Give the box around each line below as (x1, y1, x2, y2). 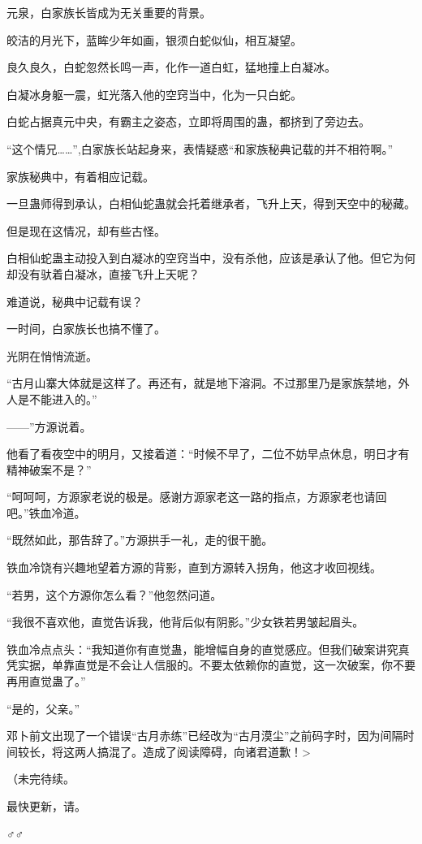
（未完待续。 (6, 770, 75, 787)
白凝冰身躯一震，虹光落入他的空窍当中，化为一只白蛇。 (6, 85, 302, 102)
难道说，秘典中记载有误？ (6, 292, 143, 309)
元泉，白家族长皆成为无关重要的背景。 (6, 4, 211, 20)
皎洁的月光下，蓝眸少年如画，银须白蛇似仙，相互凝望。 (6, 31, 302, 48)
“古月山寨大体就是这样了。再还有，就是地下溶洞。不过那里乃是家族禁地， (6, 374, 398, 392)
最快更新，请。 (6, 798, 86, 814)
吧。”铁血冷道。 (6, 504, 86, 521)
